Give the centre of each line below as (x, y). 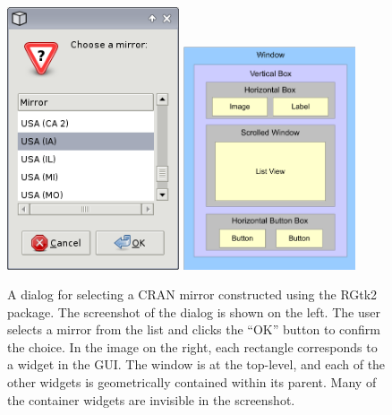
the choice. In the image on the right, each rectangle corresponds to (192, 346)
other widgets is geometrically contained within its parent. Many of (192, 382)
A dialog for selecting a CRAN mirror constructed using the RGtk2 (192, 294)
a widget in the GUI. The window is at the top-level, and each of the (196, 364)
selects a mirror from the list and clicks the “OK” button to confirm (194, 329)
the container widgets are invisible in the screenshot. (151, 399)
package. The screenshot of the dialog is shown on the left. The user (194, 311)
